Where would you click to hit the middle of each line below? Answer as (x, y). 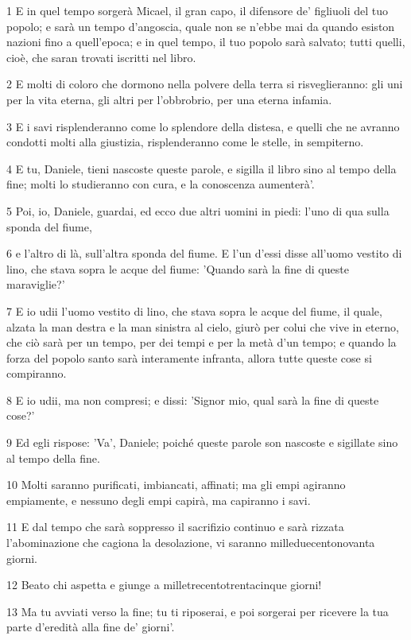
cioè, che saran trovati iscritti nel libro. (101, 57)
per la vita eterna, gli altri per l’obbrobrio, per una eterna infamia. (169, 99)
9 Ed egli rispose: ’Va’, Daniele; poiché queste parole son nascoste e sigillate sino (202, 442)
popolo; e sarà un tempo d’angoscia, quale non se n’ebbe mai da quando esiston (201, 26)
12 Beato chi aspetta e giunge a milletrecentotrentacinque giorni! (164, 585)
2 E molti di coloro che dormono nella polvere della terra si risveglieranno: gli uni (205, 84)
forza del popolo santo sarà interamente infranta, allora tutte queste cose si (189, 357)
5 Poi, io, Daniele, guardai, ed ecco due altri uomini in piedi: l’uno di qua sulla (198, 210)
